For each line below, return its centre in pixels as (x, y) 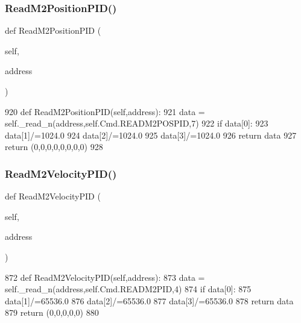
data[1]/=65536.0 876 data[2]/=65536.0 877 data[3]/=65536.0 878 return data (149, 300)
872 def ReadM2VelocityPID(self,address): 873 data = (105, 277)
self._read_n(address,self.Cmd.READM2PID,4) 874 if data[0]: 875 (128, 289)
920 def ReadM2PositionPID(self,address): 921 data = (105, 111)
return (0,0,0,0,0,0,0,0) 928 (54, 147)
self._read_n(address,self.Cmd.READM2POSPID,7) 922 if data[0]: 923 (137, 123)
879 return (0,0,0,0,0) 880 (52, 312)
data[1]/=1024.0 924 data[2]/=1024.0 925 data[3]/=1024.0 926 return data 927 (151, 135)
